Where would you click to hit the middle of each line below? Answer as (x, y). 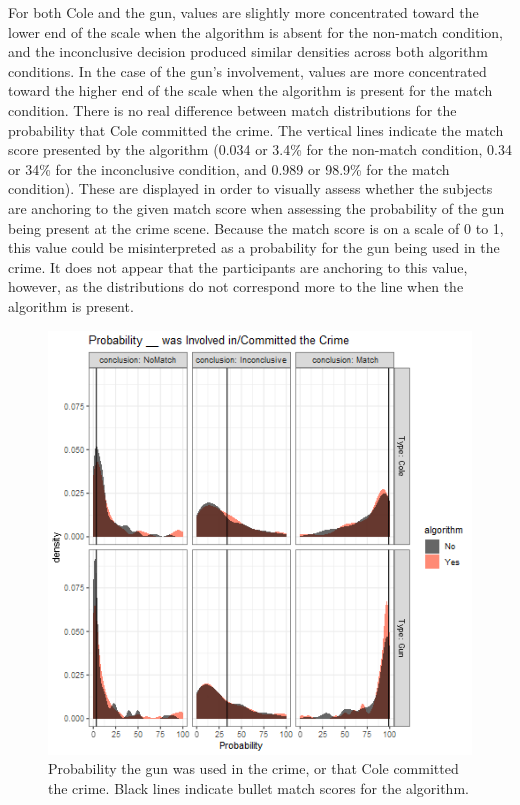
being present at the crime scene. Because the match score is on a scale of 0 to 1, (256, 227)
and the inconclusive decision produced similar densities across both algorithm (248, 51)
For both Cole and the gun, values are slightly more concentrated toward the (243, 12)
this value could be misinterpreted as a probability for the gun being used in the (254, 247)
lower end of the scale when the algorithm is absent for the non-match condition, (255, 31)
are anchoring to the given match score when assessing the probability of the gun (256, 207)
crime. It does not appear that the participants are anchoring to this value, (238, 266)
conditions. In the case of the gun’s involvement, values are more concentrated (247, 70)
